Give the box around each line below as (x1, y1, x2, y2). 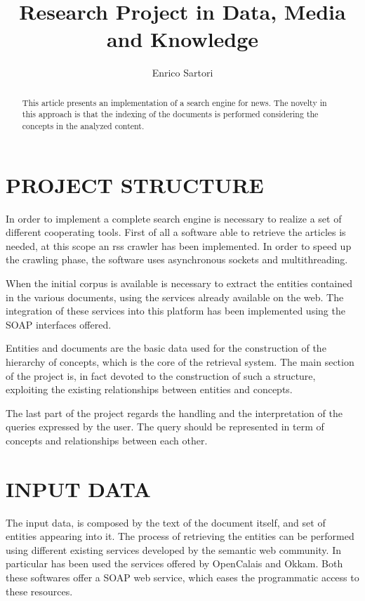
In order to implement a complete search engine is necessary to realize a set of (6, 211, 342, 225)
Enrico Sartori (152, 65, 213, 80)
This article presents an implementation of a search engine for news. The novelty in (22, 96, 327, 108)
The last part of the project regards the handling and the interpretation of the (6, 405, 343, 420)
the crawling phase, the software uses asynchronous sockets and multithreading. (6, 252, 348, 267)
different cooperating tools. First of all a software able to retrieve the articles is (6, 225, 346, 239)
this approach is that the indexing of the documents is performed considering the (22, 108, 319, 120)
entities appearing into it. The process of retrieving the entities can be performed (6, 529, 354, 543)
